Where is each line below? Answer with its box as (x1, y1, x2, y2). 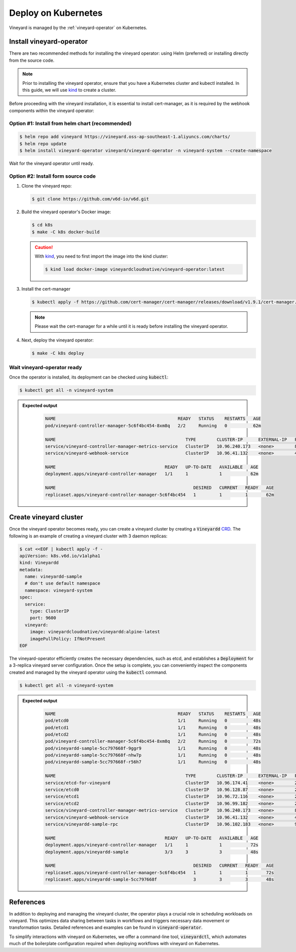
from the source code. (9, 57, 55, 63)
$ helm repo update (19, 141, 67, 147)
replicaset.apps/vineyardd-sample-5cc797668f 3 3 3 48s (45, 876, 274, 882)
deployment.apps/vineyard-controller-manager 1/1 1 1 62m (45, 471, 259, 477)
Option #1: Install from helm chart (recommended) (9, 120, 132, 127)
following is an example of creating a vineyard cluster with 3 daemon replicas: (9, 533, 168, 539)
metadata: (19, 567, 43, 572)
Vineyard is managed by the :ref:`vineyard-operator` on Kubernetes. (9, 25, 148, 31)
